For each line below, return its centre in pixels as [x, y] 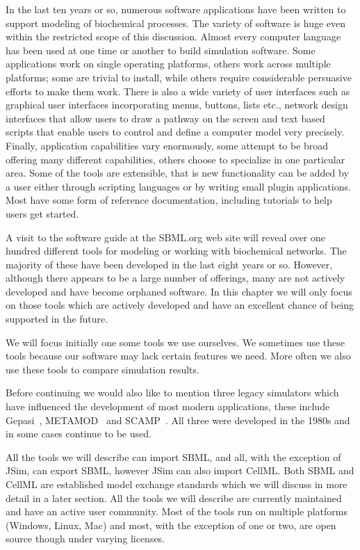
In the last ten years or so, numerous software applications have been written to [176, 9]
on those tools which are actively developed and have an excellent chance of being [180, 305]
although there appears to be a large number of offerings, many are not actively [175, 278]
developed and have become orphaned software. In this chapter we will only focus [179, 291]
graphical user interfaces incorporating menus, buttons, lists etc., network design [177, 105]
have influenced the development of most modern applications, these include [168, 406]
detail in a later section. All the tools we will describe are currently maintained [174, 498]
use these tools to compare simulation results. [103, 369]
